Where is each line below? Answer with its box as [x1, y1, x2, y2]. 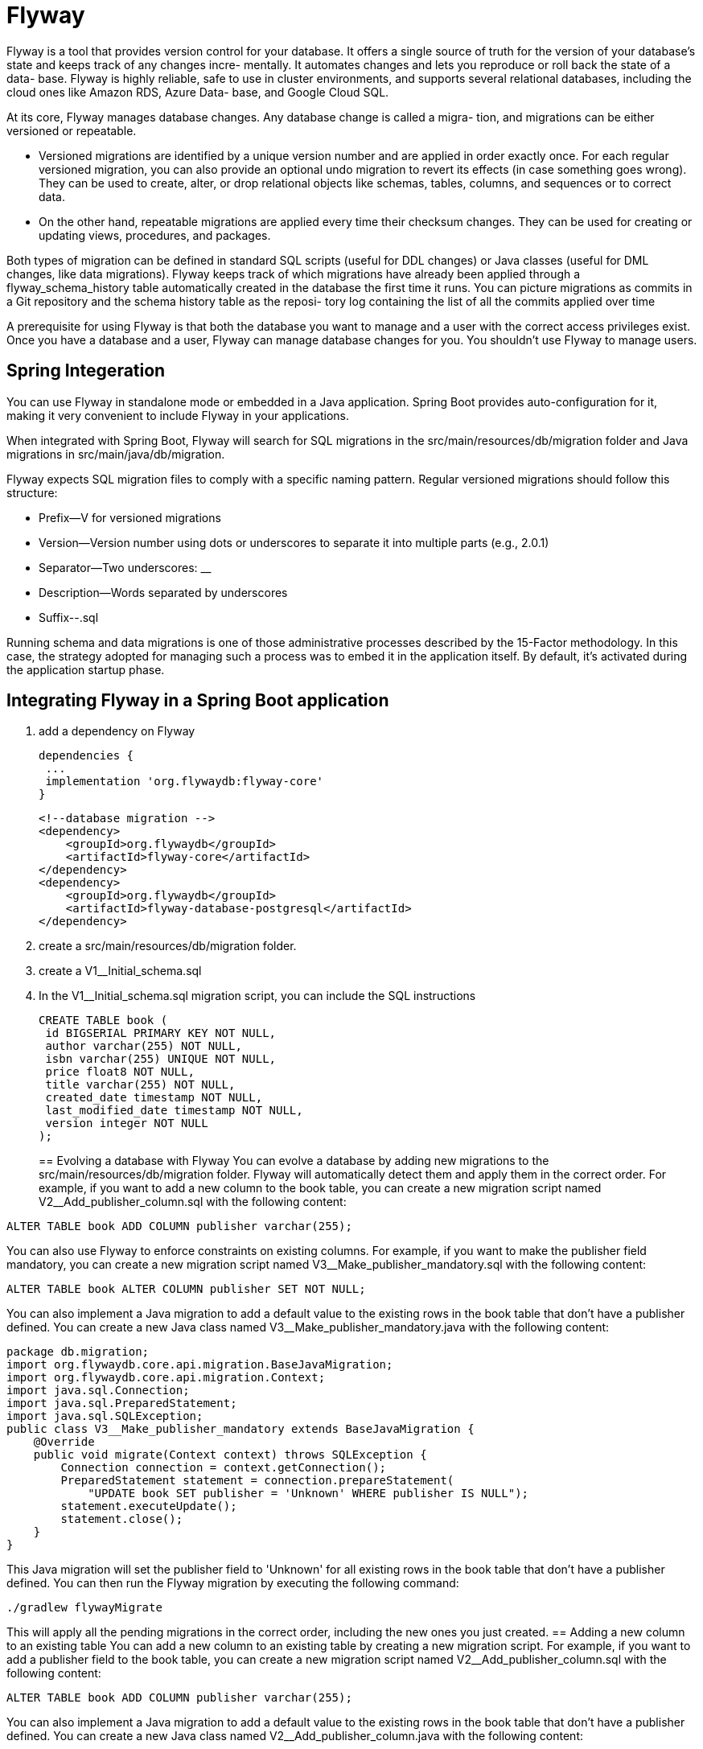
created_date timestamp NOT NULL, [45, 1091, 263, 1105]
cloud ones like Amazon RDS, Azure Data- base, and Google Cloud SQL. [6, 84, 389, 99]
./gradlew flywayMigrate [6, 1601, 162, 1615]
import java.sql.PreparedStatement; [6, 1397, 237, 1410]
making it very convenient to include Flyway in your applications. [6, 408, 349, 422]
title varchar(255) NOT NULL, [45, 1078, 236, 1092]
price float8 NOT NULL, [45, 1065, 195, 1079]
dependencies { [39, 749, 134, 763]
